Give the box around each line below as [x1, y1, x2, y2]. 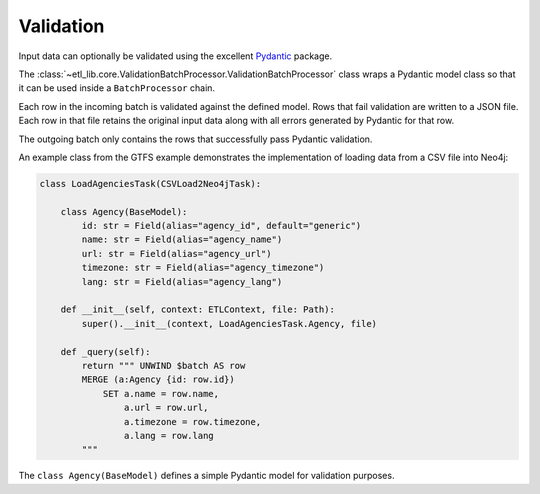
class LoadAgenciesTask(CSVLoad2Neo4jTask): [39, 178, 262, 189]
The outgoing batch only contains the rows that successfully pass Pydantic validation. [18, 133, 373, 145]
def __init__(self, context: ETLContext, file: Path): [60, 304, 335, 315]
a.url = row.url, [123, 402, 209, 414]
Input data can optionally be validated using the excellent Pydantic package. [18, 50, 333, 62]
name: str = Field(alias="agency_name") [81, 234, 283, 245]
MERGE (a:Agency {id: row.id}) [81, 374, 235, 385]
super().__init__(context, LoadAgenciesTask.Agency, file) [81, 318, 378, 329]
